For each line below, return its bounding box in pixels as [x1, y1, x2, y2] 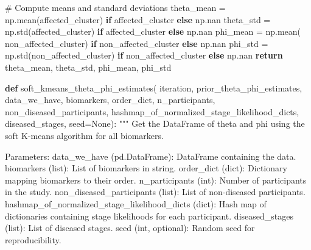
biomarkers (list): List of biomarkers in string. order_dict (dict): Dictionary [5, 162, 287, 174]
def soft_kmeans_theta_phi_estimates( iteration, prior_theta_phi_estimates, [5, 81, 302, 94]
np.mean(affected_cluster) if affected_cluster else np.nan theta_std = [5, 13, 271, 26]
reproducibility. [5, 233, 61, 246]
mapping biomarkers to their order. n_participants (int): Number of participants [5, 173, 307, 186]
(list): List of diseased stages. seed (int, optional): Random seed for [5, 221, 255, 234]
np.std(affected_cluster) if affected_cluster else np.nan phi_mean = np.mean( [5, 25, 301, 38]
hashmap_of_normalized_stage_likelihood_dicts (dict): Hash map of [5, 197, 267, 210]
